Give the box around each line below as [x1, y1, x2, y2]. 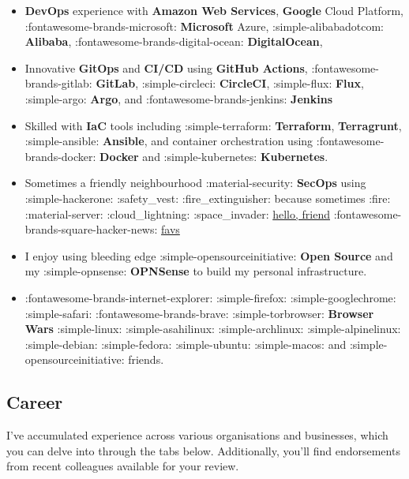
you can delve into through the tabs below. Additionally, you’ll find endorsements [6, 442, 400, 458]
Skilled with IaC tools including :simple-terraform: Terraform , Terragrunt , [24, 117, 402, 133]
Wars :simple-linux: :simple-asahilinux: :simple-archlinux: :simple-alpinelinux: [24, 320, 401, 337]
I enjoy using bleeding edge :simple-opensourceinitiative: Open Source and [24, 247, 393, 264]
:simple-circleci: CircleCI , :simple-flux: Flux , [141, 75, 364, 92]
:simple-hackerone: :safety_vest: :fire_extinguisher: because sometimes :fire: [24, 189, 391, 206]
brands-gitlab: [24, 75, 92, 92]
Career [6, 390, 63, 414]
